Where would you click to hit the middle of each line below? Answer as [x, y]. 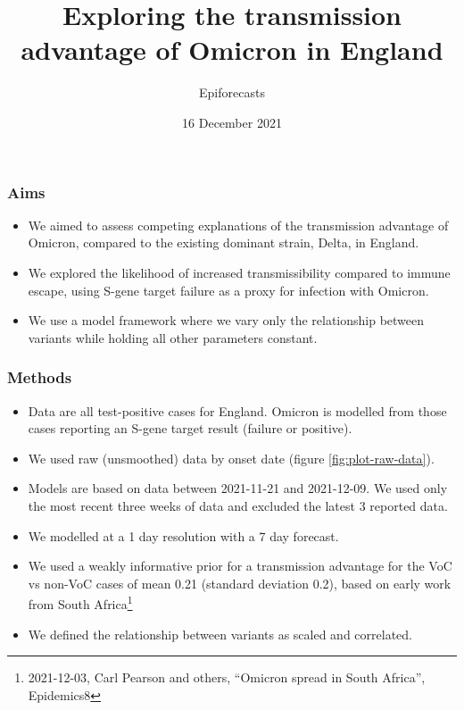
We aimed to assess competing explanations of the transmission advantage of [238, 225]
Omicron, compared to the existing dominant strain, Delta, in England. [224, 242]
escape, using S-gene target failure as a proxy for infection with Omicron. [228, 290]
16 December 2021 [232, 122]
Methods [40, 377]
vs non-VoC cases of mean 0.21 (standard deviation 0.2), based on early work [240, 583]
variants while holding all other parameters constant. [173, 337]
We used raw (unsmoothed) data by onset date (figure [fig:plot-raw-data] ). [231, 458]
